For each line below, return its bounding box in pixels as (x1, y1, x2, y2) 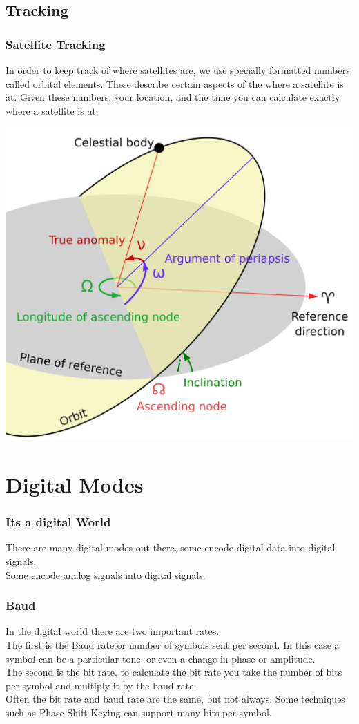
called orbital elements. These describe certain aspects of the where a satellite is (6, 76, 344, 90)
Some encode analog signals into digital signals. (6, 567, 206, 582)
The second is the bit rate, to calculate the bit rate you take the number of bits (6, 665, 342, 679)
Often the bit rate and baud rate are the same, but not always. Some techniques (6, 692, 345, 706)
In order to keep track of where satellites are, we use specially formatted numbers (6, 63, 350, 77)
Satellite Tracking (6, 35, 106, 53)
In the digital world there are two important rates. (6, 624, 220, 638)
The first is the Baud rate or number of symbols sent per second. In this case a (6, 637, 340, 651)
